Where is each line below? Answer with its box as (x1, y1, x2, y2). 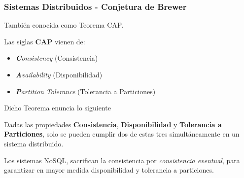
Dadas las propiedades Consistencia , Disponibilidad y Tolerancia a (4, 119, 222, 129)
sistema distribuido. (4, 138, 64, 148)
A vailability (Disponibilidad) (15, 70, 103, 79)
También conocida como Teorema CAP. (4, 20, 124, 30)
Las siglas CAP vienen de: (4, 36, 85, 46)
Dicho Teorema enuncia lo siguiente (4, 103, 111, 113)
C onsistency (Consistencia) (15, 53, 98, 63)
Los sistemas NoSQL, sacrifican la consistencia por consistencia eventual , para (4, 155, 240, 165)
